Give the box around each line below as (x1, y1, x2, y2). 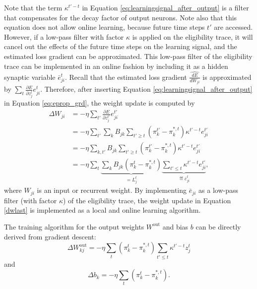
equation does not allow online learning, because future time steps (4, 22, 205, 32)
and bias (162, 221, 189, 231)
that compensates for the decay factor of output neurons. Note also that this (4, 12, 237, 22)
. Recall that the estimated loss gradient (64, 71, 187, 82)
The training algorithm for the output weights (4, 221, 144, 231)
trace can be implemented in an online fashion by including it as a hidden (4, 60, 228, 71)
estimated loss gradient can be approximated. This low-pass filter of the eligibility (4, 51, 253, 61)
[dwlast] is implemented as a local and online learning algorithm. (4, 205, 201, 215)
